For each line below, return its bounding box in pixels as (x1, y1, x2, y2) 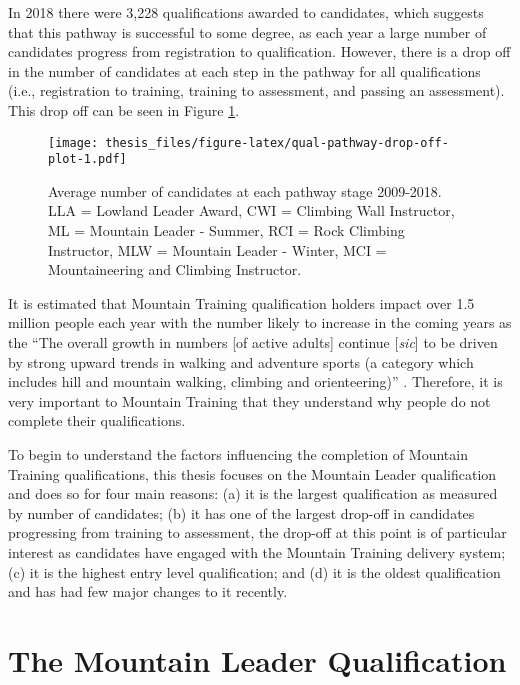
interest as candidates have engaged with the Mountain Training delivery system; (8, 541, 506, 562)
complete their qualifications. (8, 410, 186, 431)
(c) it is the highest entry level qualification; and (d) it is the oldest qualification (8, 561, 501, 582)
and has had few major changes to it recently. (8, 581, 288, 602)
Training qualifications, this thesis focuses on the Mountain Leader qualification (8, 463, 497, 484)
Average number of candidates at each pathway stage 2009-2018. (48, 180, 442, 201)
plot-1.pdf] (48, 152, 127, 167)
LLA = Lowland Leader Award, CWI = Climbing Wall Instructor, (48, 200, 455, 221)
